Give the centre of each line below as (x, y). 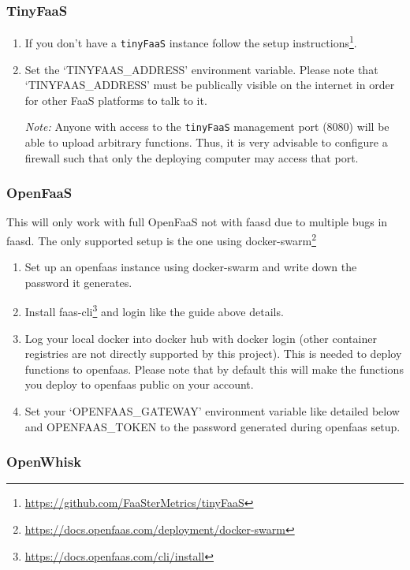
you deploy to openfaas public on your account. (139, 384)
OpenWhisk (44, 462)
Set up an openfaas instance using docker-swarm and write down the (191, 267)
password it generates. (78, 282)
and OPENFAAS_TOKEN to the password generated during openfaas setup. (212, 426)
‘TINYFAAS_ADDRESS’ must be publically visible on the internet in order (210, 85)
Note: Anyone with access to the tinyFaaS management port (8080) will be (207, 127)
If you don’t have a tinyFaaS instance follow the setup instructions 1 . (191, 41)
